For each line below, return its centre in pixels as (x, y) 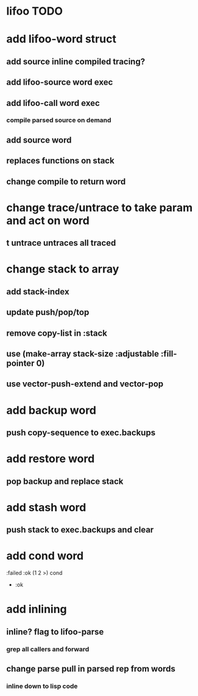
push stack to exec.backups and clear (80, 530)
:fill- (169, 354)
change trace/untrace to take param (100, 208)
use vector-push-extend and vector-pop (85, 384)
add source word (39, 140)
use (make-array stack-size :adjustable (83, 354)
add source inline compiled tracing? (76, 61)
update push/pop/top (48, 312)
